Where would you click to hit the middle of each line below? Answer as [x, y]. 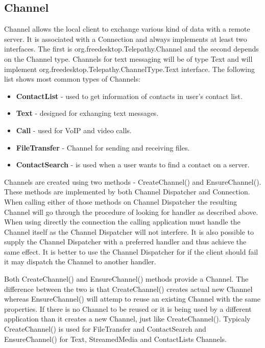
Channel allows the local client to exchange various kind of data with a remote [127, 29]
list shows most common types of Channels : [72, 79]
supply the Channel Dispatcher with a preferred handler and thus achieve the [125, 242]
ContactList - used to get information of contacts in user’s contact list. [129, 96]
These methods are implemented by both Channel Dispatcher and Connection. [127, 192]
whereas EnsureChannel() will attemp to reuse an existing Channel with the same [132, 299]
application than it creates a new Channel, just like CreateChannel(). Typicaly [127, 319]
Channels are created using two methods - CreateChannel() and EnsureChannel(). [133, 181]
